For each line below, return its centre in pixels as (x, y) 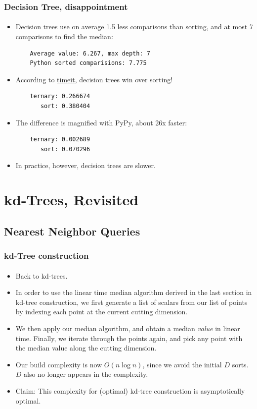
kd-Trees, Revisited (71, 200)
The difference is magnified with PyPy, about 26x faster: (101, 122)
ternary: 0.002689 (60, 140)
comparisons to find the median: (64, 36)
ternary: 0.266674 (60, 96)
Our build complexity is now (59, 364)
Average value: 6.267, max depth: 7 (90, 53)
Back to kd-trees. (42, 275)
